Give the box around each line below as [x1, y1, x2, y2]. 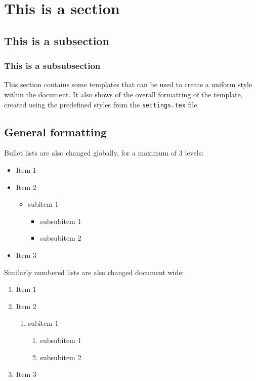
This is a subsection [4, 32, 109, 48]
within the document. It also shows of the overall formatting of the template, [4, 89, 243, 99]
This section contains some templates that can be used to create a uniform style [4, 79, 252, 90]
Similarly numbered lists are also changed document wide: [4, 266, 184, 277]
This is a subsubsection [4, 59, 101, 72]
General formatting [4, 124, 107, 139]
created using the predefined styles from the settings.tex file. [4, 99, 199, 109]
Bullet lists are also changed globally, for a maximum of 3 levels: [4, 147, 204, 158]
